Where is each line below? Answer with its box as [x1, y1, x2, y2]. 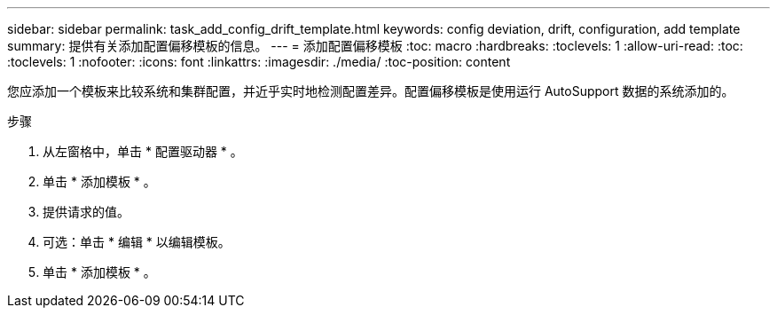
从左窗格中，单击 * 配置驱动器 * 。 [43, 144, 243, 159]
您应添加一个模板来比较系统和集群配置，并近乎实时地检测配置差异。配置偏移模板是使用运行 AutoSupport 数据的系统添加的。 [7, 83, 734, 98]
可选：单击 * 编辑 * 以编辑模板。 [43, 234, 231, 249]
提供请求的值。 [43, 204, 129, 219]
